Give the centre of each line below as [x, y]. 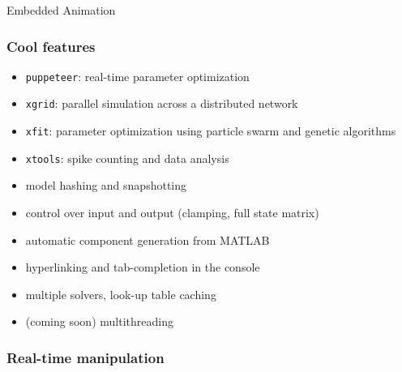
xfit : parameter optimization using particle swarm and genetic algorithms [211, 131]
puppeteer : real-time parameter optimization [137, 76]
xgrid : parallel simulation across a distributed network [162, 103]
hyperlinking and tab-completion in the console [143, 267]
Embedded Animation [61, 10]
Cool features [51, 46]
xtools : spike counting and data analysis [127, 158]
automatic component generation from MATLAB [148, 239]
